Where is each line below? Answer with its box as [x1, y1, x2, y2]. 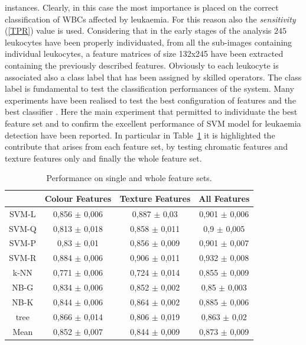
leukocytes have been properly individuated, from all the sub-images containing [5, 36, 292, 48]
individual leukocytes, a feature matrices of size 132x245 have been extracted [5, 47, 284, 60]
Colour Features [44, 192, 112, 204]
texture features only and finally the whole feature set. [5, 151, 202, 164]
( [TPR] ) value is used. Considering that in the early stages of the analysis [5, 24, 272, 37]
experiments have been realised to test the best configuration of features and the [5, 93, 296, 106]
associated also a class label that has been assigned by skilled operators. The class [5, 70, 302, 83]
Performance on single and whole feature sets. [46, 172, 212, 184]
